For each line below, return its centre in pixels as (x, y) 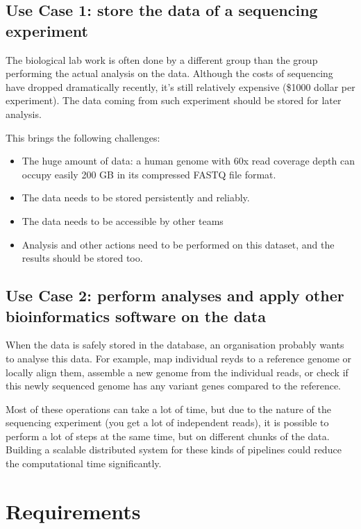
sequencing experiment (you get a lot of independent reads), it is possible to (167, 422)
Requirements (73, 511)
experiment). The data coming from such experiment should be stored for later (174, 100)
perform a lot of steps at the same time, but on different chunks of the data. (168, 436)
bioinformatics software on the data (136, 316)
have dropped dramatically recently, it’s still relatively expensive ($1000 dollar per (180, 86)
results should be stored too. (82, 258)
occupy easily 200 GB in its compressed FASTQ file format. (149, 174)
